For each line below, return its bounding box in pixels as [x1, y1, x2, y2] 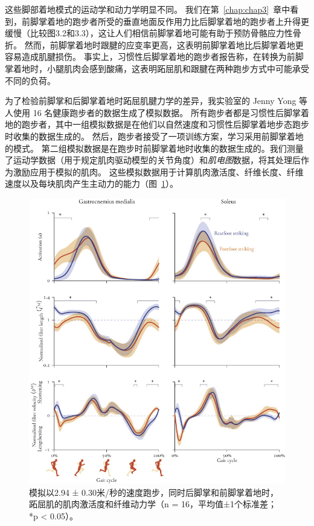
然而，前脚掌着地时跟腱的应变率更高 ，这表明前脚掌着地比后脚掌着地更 [24, 38, 304, 51]
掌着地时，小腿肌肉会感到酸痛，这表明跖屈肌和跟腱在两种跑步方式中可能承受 [5, 62, 309, 74]
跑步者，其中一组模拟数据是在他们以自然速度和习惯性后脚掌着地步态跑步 [21, 118, 309, 131]
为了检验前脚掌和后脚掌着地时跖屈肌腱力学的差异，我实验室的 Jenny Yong [5, 94, 296, 107]
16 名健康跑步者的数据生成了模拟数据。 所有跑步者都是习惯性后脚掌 [33, 106, 301, 119]
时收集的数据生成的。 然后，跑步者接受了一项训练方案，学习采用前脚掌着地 [5, 129, 304, 142]
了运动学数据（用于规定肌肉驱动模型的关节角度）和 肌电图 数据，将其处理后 [5, 154, 301, 166]
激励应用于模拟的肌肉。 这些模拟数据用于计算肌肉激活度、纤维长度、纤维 [13, 165, 304, 178]
